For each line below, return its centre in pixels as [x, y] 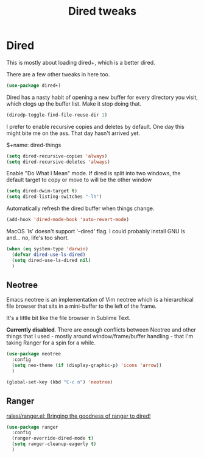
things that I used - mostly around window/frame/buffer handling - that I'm [100, 336]
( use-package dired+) [34, 85]
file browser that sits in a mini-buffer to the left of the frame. [82, 306]
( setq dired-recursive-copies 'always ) [57, 156]
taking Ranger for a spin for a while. [51, 343]
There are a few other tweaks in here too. [58, 74]
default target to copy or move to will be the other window [79, 180]
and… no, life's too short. [37, 238]
